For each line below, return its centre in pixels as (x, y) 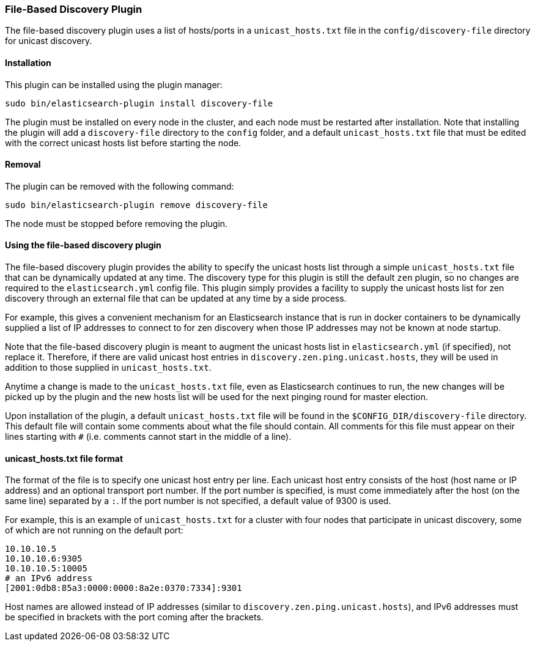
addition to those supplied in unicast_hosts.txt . (108, 368)
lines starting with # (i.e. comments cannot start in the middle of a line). (148, 437)
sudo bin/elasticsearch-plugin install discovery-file (139, 103)
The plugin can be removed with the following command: (120, 186)
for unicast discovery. (49, 41)
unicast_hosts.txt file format (64, 458)
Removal (23, 165)
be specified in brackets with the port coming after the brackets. (134, 617)
